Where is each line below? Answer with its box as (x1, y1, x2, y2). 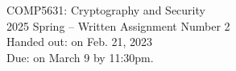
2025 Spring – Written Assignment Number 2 (6, 17, 230, 34)
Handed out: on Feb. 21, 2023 (6, 33, 153, 50)
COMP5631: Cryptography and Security (6, 2, 205, 18)
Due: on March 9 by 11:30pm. (6, 48, 154, 65)
